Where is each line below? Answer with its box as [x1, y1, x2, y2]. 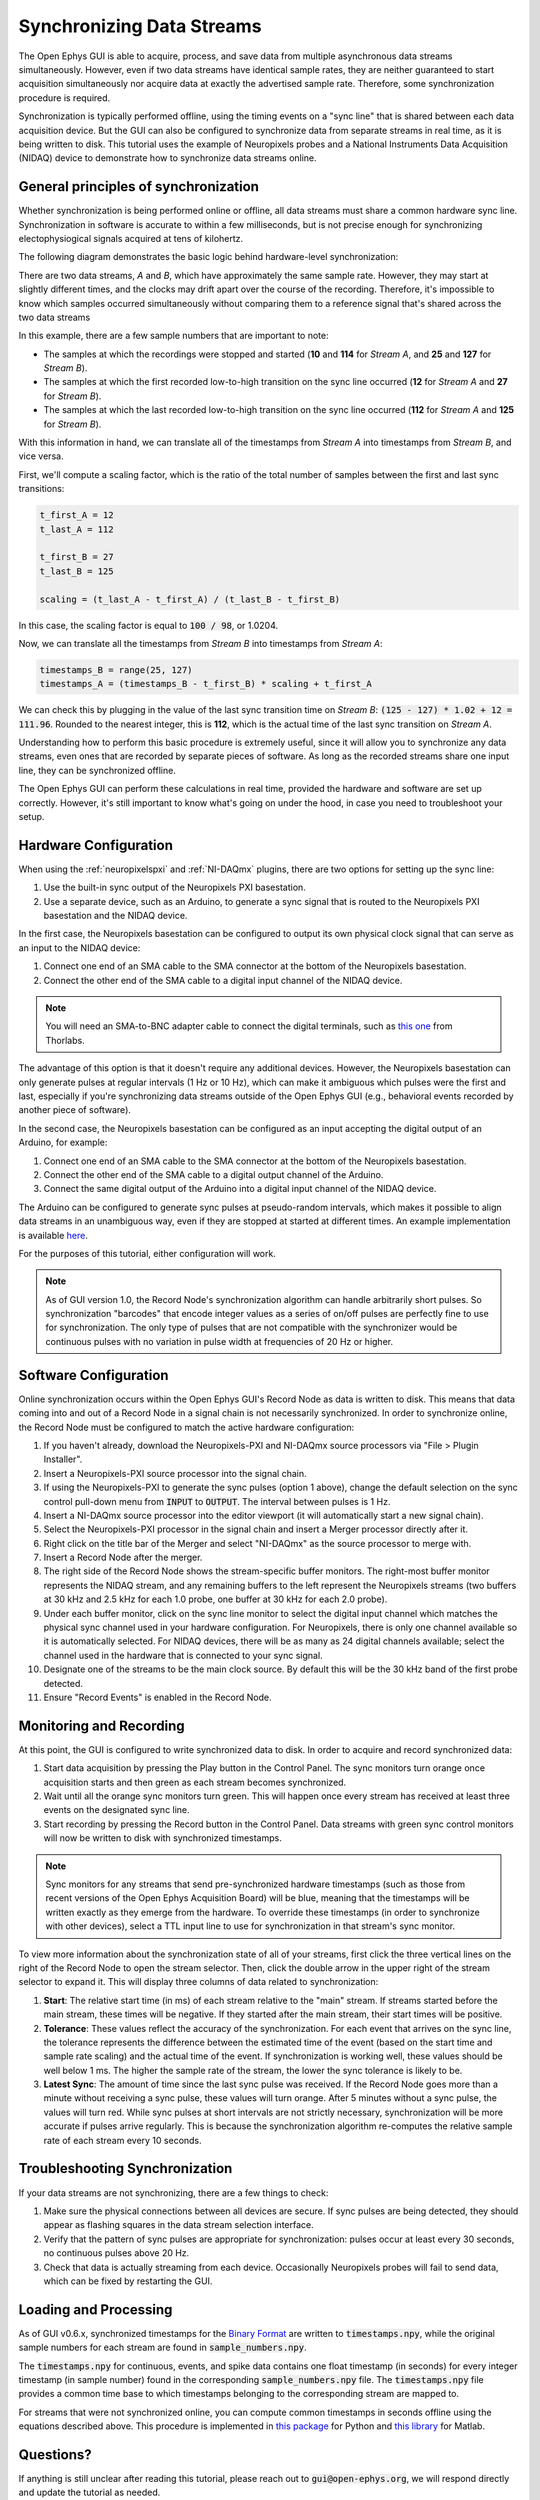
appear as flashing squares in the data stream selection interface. [43, 2219, 314, 2231]
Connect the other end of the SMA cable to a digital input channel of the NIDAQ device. [43, 974, 403, 986]
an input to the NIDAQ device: [18, 941, 141, 954]
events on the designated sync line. [43, 1804, 190, 1816]
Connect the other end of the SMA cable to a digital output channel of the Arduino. [43, 1168, 384, 1180]
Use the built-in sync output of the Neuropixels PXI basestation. [43, 881, 307, 894]
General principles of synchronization [18, 178, 260, 195]
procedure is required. [18, 91, 111, 104]
